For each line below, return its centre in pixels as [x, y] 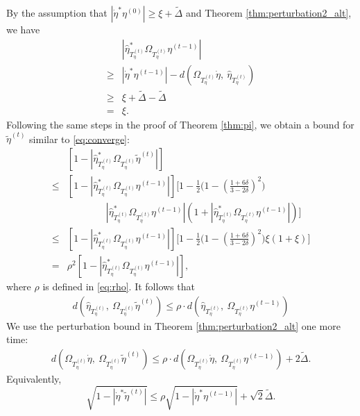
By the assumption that [57, 13]
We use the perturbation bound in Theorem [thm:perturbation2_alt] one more [173, 325]
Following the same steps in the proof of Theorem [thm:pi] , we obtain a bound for [180, 124]
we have [23, 29]
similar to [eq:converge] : [79, 139]
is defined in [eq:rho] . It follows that [119, 286]
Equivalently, [34, 378]
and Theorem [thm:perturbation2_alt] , [268, 13]
